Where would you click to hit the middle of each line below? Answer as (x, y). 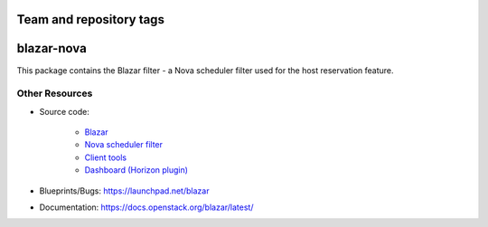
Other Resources (55, 93)
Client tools (105, 157)
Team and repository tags (90, 19)
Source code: (64, 111)
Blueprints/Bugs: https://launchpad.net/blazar (124, 191)
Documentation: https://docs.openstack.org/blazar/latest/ (146, 207)
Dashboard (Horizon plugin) (136, 170)
